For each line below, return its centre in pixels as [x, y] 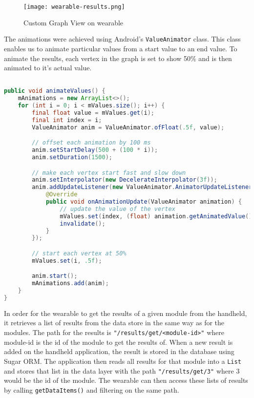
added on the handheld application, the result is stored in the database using [119, 351]
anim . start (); [55, 276]
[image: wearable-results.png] [74, 7]
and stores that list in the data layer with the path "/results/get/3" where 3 [122, 370]
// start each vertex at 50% [79, 253]
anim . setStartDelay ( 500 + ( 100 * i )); [95, 150]
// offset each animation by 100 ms [91, 143]
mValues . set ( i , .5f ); [67, 261]
